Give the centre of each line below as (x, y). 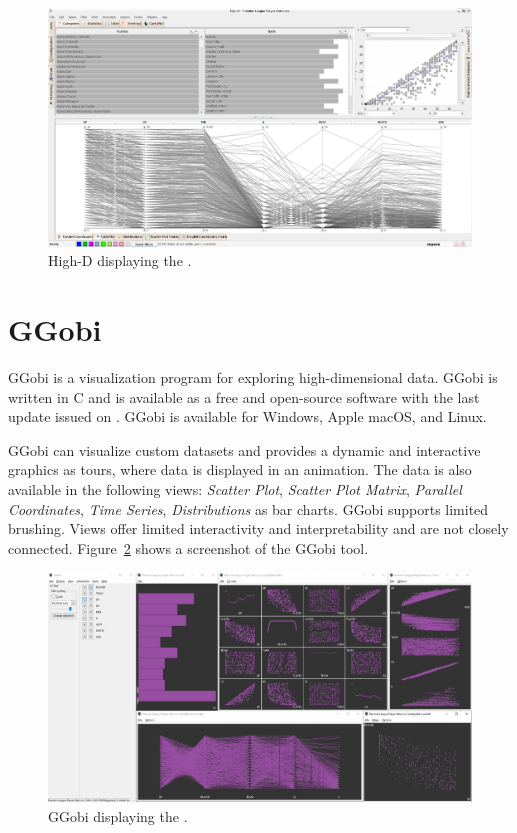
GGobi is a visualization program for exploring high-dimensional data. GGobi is (253, 377)
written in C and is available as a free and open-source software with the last (244, 396)
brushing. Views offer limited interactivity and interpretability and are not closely (258, 528)
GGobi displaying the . (118, 815)
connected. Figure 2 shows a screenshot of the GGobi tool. (188, 547)
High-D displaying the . (120, 260)
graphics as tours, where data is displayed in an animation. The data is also (240, 469)
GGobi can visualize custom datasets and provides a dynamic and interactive (244, 449)
